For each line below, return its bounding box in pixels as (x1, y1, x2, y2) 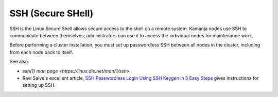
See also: (9, 59, 29, 65)
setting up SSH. (22, 82, 56, 88)
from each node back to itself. (9, 49, 73, 55)
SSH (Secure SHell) (9, 8, 94, 19)
